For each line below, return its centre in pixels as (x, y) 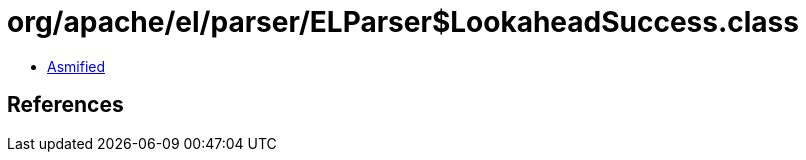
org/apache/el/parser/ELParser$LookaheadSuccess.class (403, 22)
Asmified (76, 66)
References (65, 105)
